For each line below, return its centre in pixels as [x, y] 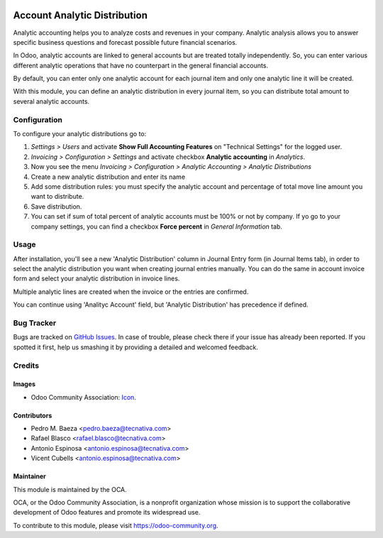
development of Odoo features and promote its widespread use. [107, 512]
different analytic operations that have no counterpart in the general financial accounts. [141, 65]
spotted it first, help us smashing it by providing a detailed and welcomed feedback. [135, 347]
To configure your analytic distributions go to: [80, 134]
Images [24, 384]
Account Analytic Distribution [81, 15]
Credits [26, 366]
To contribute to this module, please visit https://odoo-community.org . [116, 525]
